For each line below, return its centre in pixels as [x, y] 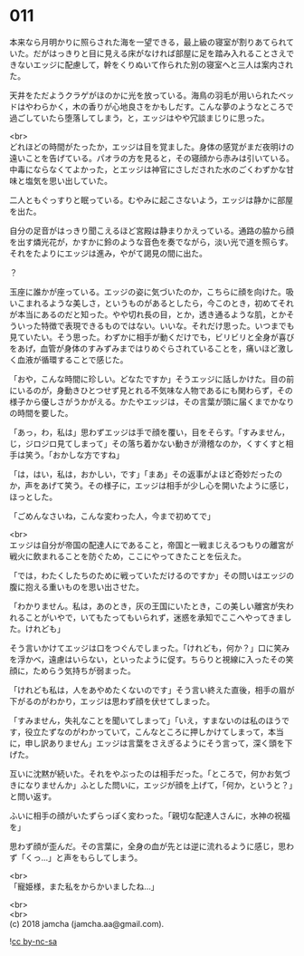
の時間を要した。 [41, 412]
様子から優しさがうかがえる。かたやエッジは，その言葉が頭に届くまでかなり [152, 401]
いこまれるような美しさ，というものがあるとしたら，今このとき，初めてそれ [152, 303]
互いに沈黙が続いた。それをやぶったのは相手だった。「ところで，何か [138, 773]
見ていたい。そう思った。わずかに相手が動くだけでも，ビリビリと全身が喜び [152, 337]
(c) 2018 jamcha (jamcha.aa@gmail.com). [87, 923]
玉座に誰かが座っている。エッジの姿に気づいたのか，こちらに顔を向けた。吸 [152, 292]
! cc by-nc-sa [33, 941]
